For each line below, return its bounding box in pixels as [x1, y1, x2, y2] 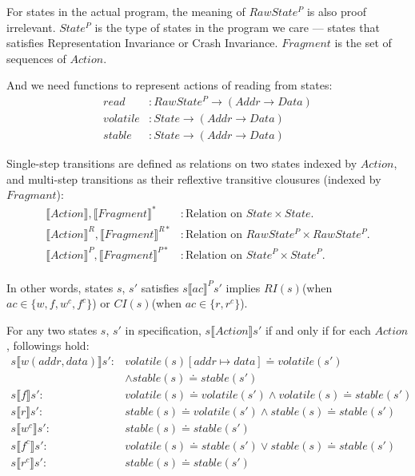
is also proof [306, 3, 366, 19]
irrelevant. [6, 18, 56, 35]
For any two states [6, 321, 98, 338]
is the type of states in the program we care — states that [94, 18, 380, 35]
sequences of [6, 50, 66, 66]
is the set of [334, 34, 392, 51]
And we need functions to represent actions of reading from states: [6, 77, 333, 93]
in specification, [125, 321, 202, 338]
